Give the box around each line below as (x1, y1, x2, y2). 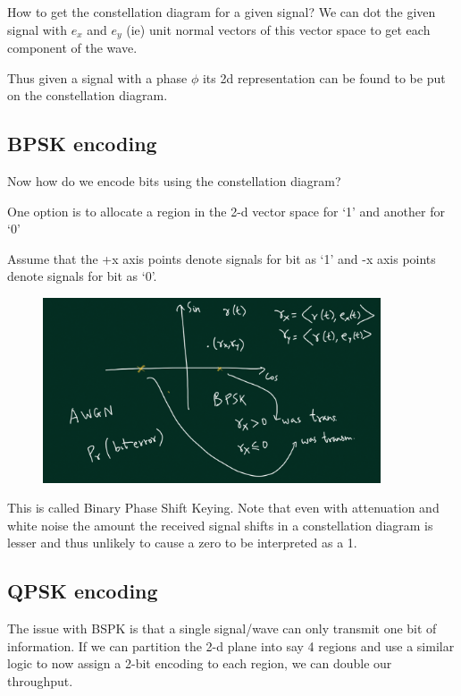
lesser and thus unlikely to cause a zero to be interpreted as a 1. (7, 533, 357, 552)
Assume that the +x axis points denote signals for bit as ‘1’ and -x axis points (7, 249, 436, 267)
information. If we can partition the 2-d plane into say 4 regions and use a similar (7, 636, 455, 655)
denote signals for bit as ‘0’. (7, 267, 157, 285)
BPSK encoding (7, 130, 157, 157)
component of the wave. (7, 38, 138, 57)
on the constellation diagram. (7, 86, 168, 105)
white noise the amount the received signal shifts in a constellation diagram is (7, 515, 433, 534)
